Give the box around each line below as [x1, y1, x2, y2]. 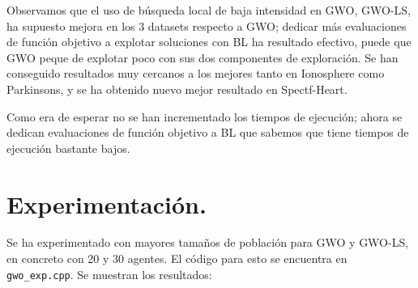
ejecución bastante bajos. [6, 139, 130, 156]
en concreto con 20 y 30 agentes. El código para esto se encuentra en [6, 250, 348, 267]
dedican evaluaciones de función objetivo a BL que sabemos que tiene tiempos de [6, 124, 409, 141]
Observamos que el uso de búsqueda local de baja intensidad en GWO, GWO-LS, [6, 2, 411, 18]
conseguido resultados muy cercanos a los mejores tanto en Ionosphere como [6, 65, 385, 82]
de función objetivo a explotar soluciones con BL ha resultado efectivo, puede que [6, 33, 412, 50]
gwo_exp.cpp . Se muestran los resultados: [6, 265, 212, 282]
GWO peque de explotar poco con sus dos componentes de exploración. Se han [6, 49, 399, 66]
